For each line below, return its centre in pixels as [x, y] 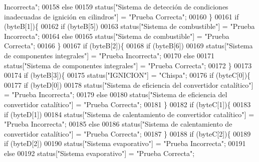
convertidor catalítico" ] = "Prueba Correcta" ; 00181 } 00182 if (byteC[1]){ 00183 [127, 104]
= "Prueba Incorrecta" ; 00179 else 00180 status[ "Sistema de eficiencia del [116, 94]
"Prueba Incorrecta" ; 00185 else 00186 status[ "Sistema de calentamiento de [118, 124]
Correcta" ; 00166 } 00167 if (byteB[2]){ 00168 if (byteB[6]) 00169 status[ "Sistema [128, 46]
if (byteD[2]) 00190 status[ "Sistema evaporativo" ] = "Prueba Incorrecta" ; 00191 [125, 143]
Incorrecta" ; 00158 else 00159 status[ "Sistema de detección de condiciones [116, 6]
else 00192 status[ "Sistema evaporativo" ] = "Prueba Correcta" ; [99, 153]
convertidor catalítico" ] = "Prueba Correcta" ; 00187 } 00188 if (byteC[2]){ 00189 [127, 133]
